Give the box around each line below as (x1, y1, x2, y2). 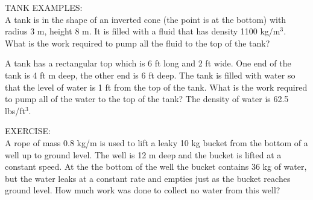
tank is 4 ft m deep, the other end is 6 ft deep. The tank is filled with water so (5, 68, 296, 81)
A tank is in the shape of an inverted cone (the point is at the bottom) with (5, 13, 286, 25)
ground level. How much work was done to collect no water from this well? (5, 184, 280, 196)
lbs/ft (5, 104, 25, 117)
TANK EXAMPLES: (5, 1, 83, 13)
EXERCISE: (5, 124, 51, 137)
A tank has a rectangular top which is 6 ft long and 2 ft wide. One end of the (5, 57, 291, 69)
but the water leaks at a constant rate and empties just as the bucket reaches (5, 172, 291, 184)
